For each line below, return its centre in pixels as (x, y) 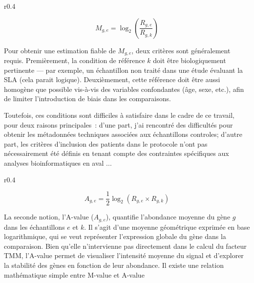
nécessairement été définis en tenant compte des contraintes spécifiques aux (116, 153)
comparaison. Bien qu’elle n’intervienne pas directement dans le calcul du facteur (125, 246)
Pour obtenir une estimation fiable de (60, 50)
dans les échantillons (34, 227)
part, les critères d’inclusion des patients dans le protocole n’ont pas (106, 143)
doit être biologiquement (190, 60)
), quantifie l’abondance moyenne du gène (168, 217)
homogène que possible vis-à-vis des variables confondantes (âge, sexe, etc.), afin (124, 89)
